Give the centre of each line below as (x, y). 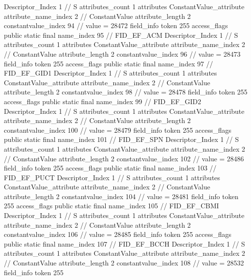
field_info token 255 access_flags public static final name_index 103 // (110, 168)
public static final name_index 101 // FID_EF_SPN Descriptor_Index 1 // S (121, 139)
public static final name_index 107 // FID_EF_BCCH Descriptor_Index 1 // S (125, 243)
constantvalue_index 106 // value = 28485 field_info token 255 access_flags (118, 234)
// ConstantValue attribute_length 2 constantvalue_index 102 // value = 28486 (124, 158)
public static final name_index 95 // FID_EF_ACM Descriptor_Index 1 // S (121, 35)
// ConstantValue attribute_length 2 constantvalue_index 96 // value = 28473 (122, 54)
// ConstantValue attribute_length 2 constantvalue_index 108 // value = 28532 (124, 263)
